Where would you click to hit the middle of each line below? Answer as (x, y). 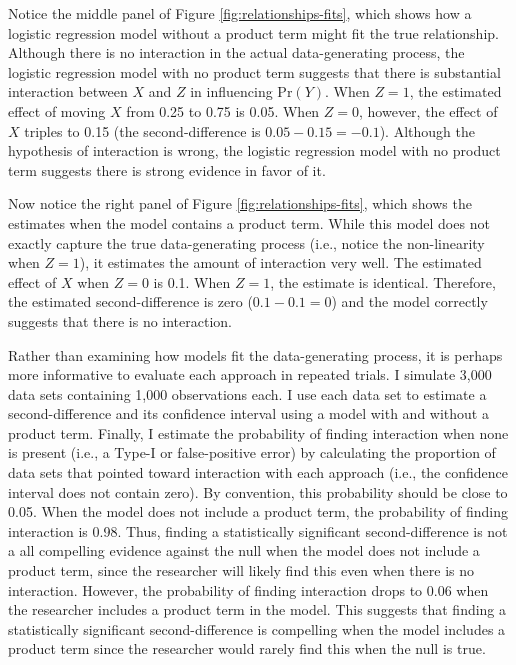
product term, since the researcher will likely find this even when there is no (241, 570)
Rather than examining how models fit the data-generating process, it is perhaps (255, 354)
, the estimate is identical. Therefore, (383, 281)
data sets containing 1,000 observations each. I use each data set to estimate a (247, 393)
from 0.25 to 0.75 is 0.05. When (223, 110)
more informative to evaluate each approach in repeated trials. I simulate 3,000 (250, 374)
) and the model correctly (409, 301)
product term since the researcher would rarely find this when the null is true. (247, 648)
